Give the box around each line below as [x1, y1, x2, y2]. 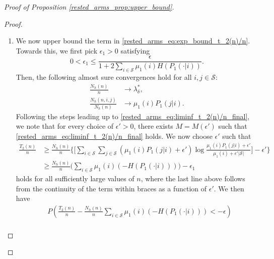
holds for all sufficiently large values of [16, 173, 134, 184]
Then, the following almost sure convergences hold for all [16, 72, 192, 82]
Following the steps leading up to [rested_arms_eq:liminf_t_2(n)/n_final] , [16, 111, 250, 121]
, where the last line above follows [141, 173, 245, 184]
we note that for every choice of [16, 121, 114, 131]
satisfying [120, 45, 150, 56]
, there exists [133, 121, 173, 131]
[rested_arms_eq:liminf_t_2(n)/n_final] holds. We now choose [16, 130, 213, 141]
